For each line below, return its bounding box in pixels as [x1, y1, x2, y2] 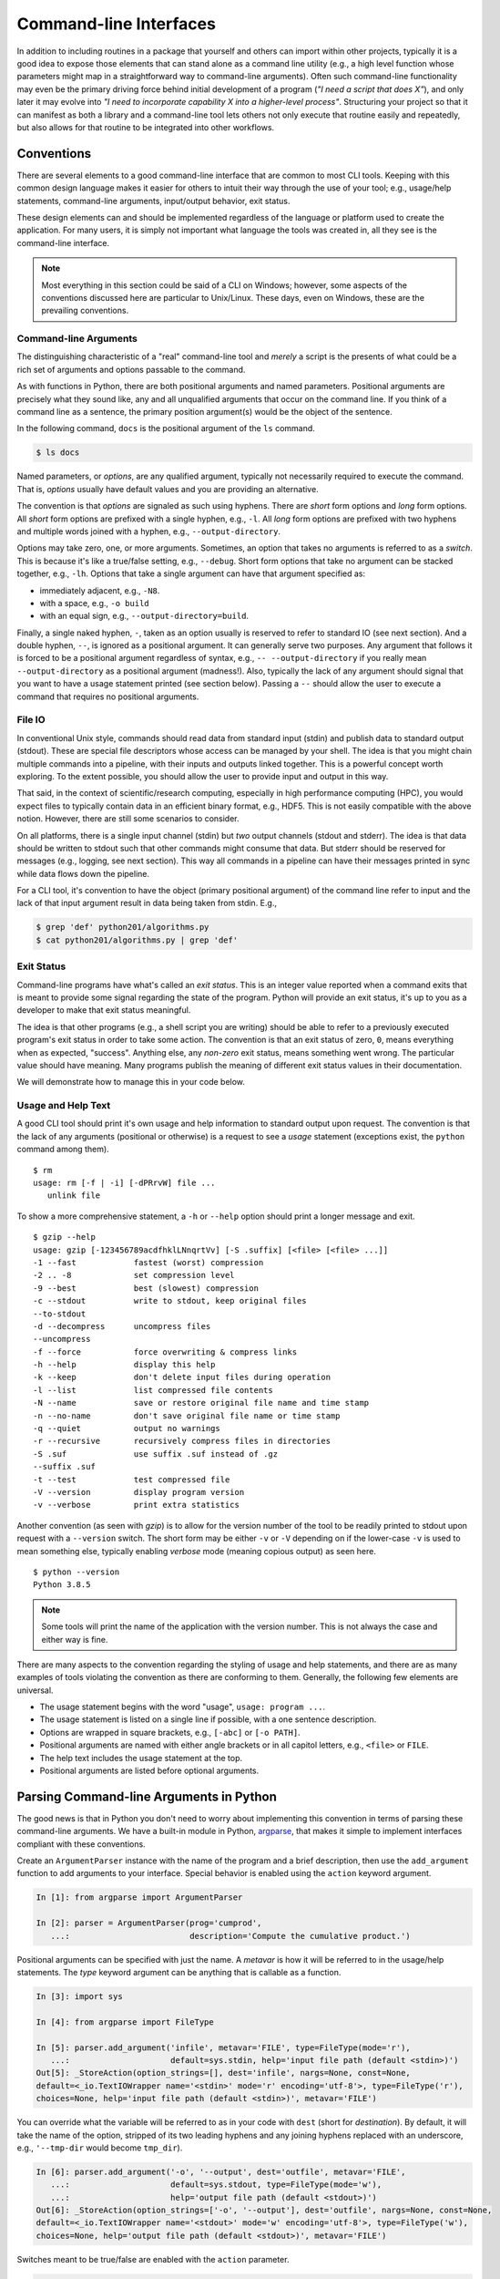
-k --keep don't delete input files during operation [33, 1372, 332, 1383]
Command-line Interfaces [16, 14, 216, 34]
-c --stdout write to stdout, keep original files [33, 1295, 307, 1306]
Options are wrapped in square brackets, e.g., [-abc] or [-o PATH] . [39, 1727, 301, 1738]
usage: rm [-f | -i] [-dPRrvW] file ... [33, 1178, 216, 1188]
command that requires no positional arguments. [16, 691, 199, 702]
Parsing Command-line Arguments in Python [16, 1789, 278, 1804]
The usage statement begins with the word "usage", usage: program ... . [39, 1701, 326, 1713]
